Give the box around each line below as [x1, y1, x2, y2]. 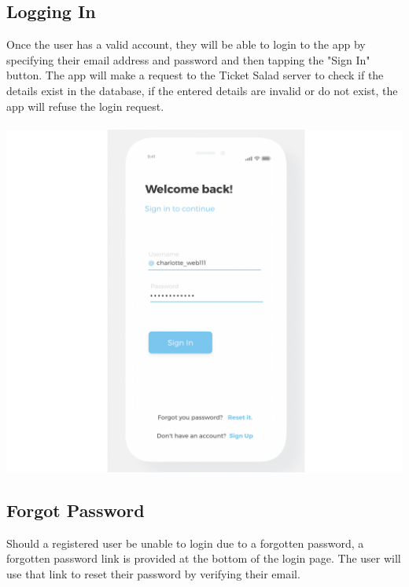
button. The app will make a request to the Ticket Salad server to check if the [6, 67, 384, 83]
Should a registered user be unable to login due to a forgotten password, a [6, 534, 364, 551]
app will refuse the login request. [6, 97, 164, 114]
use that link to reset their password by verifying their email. [6, 565, 300, 581]
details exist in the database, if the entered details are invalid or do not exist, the [6, 82, 398, 98]
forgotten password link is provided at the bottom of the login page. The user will [6, 550, 401, 567]
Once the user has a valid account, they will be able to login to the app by [6, 36, 366, 53]
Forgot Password [6, 497, 145, 522]
